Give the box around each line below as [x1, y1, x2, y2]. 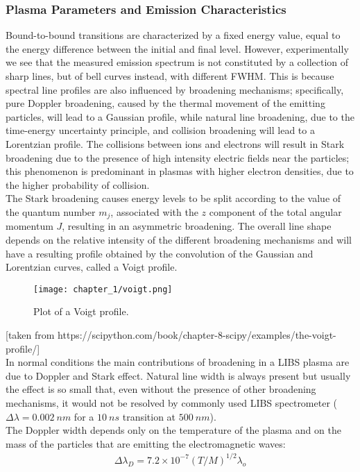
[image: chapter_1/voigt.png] [33, 284, 173, 294]
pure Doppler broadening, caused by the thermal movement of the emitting [6, 96, 325, 110]
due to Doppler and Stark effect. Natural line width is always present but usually [6, 368, 351, 382]
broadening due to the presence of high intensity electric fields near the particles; [6, 150, 350, 165]
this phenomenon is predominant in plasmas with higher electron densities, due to [6, 164, 354, 178]
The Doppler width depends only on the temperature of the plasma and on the [6, 423, 341, 437]
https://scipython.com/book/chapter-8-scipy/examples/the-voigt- [58, 328, 336, 342]
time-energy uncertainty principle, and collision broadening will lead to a [6, 123, 315, 137]
